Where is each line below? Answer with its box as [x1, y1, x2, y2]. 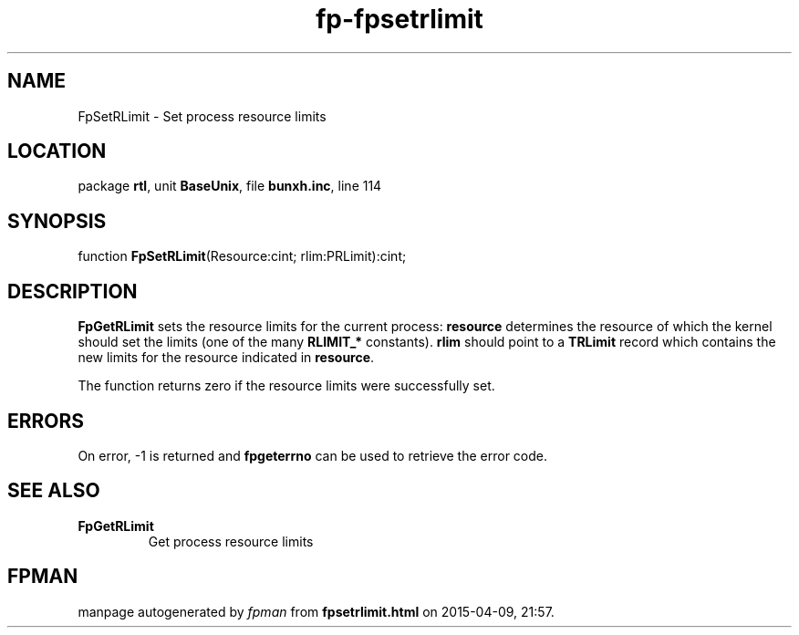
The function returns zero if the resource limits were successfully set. [78, 378, 495, 394]
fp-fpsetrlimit [316, 4, 483, 35]
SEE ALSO [7, 479, 100, 503]
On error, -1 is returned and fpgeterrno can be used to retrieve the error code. [78, 447, 548, 463]
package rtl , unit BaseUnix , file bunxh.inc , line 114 [78, 178, 382, 194]
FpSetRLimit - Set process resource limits [78, 108, 327, 124]
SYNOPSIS [7, 209, 107, 233]
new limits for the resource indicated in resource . [78, 349, 375, 366]
